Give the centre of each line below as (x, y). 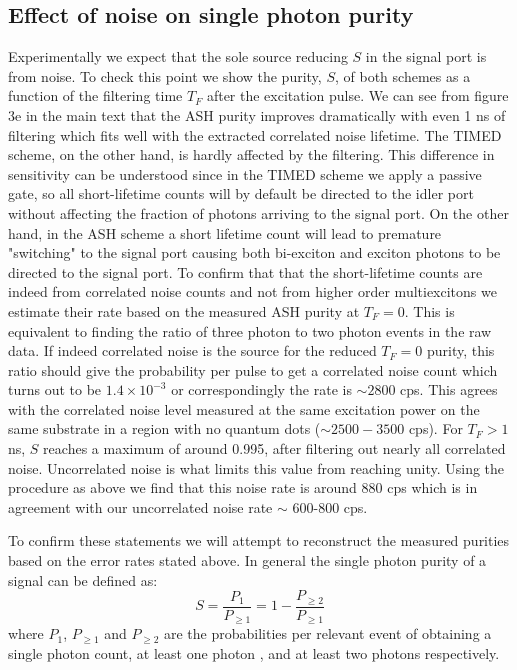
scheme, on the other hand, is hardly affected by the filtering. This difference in (251, 154)
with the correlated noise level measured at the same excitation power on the (244, 408)
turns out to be (55, 389)
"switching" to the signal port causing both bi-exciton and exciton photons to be (254, 252)
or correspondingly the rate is (261, 389)
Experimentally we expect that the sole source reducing (178, 56)
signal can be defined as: (83, 579)
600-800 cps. (330, 506)
